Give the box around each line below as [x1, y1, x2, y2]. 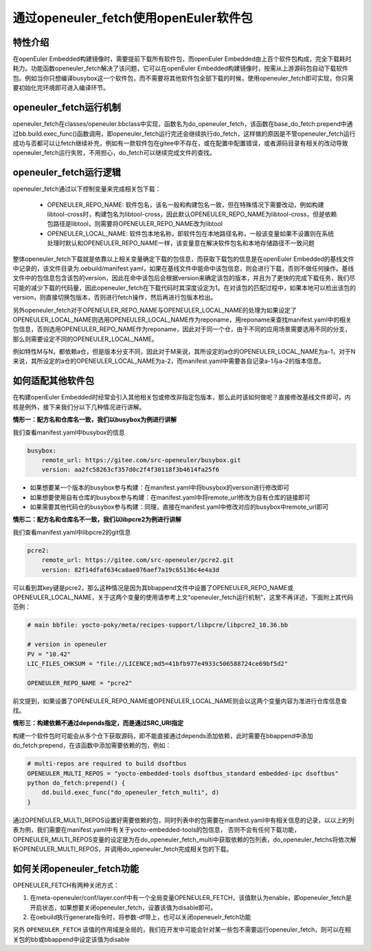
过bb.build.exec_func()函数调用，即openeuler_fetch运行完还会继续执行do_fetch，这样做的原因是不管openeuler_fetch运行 [12, 129, 356, 138]
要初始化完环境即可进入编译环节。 [12, 83, 109, 92]
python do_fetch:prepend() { [27, 779, 126, 787]
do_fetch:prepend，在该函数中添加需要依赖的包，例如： [12, 741, 172, 750]
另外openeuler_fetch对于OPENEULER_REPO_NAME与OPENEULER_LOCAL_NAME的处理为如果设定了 [12, 306, 297, 314]
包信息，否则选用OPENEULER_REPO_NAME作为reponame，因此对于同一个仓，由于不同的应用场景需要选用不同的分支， [12, 325, 352, 333]
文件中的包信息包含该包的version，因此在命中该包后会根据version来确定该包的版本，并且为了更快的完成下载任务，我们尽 [12, 274, 355, 282]
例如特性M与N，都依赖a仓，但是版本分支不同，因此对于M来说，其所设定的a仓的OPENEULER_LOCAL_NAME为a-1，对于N [12, 348, 356, 356]
